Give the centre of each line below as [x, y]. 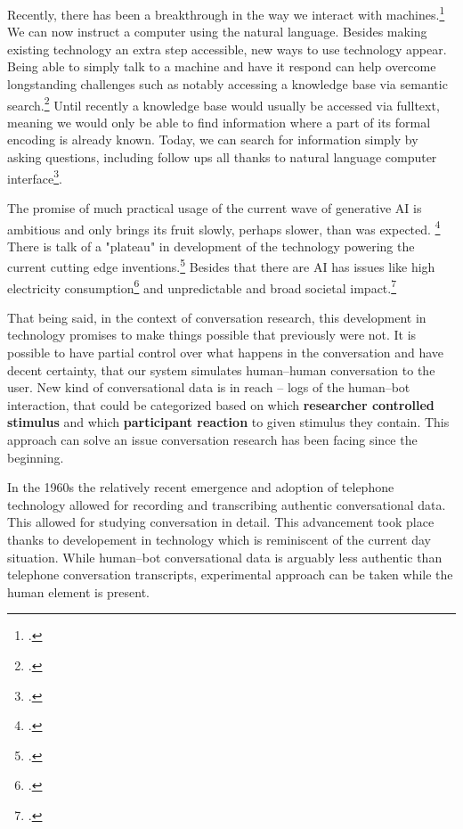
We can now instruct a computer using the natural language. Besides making [217, 32]
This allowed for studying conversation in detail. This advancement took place [221, 522]
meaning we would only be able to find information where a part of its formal [219, 122]
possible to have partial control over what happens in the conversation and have [226, 353]
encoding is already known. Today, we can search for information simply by [213, 140]
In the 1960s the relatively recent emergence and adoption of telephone [201, 487]
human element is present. [79, 591]
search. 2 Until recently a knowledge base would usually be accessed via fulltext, [223, 103]
